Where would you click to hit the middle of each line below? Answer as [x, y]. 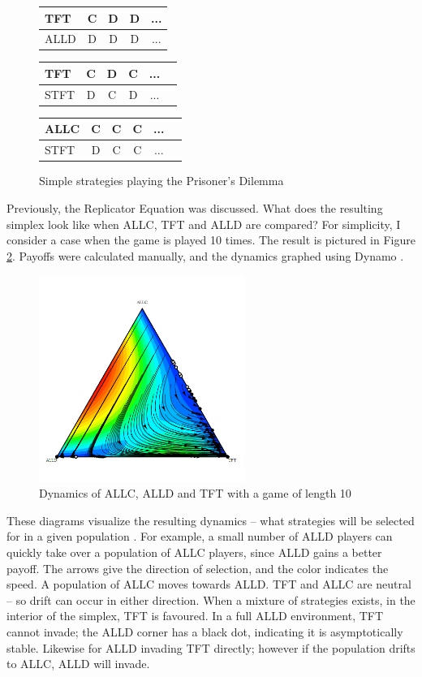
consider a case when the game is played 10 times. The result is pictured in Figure [211, 240]
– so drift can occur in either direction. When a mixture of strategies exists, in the [211, 599]
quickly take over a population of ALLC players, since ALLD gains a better [194, 552]
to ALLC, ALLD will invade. [78, 664]
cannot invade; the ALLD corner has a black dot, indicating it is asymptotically [205, 632]
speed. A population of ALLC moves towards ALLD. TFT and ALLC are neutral [209, 584]
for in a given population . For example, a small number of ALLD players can [200, 536]
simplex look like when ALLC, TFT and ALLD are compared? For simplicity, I [204, 224]
